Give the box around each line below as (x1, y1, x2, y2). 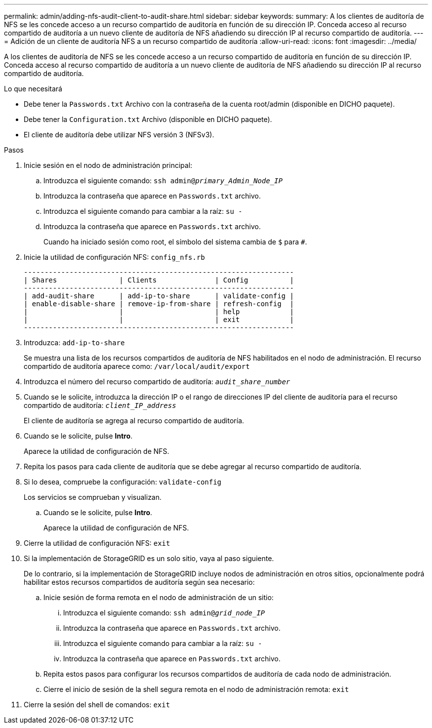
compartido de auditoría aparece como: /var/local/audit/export (24, 362, 250, 370)
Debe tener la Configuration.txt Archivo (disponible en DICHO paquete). (24, 115, 272, 123)
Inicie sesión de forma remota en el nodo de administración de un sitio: (43, 593, 274, 602)
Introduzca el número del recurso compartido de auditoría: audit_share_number (24, 377, 290, 386)
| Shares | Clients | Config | (24, 276, 294, 284)
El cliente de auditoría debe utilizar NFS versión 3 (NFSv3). (24, 130, 215, 139)
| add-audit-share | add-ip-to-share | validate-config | (24, 292, 294, 300)
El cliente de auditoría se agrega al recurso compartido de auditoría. (24, 416, 244, 425)
